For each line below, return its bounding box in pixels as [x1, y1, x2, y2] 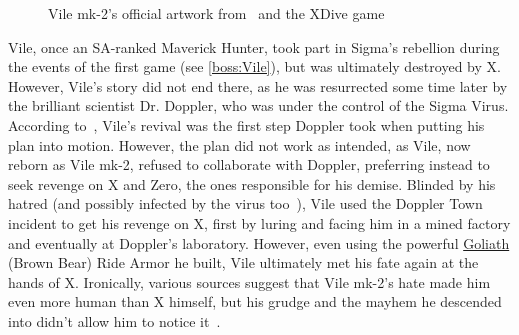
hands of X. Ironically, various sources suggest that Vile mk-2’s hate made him [8, 271, 491, 292]
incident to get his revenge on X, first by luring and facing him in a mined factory [8, 212, 511, 233]
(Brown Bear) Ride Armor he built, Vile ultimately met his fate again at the [8, 252, 479, 273]
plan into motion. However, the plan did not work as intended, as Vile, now [8, 134, 471, 155]
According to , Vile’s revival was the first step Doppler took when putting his [8, 114, 485, 135]
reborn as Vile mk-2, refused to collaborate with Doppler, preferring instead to [8, 154, 490, 175]
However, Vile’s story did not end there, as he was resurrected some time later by [8, 75, 508, 96]
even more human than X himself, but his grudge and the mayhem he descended [8, 291, 502, 312]
